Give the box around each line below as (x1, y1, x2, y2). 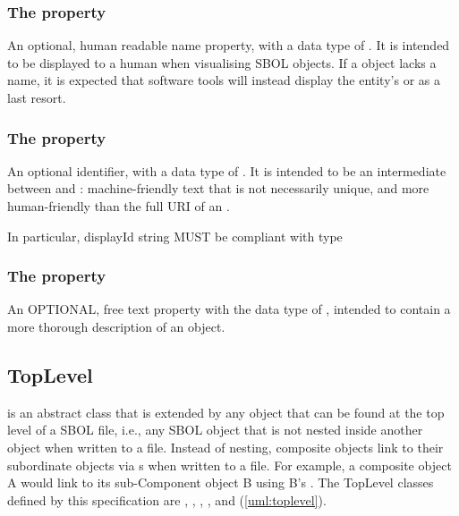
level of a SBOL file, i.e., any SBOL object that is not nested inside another (7, 420, 423, 439)
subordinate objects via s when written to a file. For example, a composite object (7, 455, 452, 474)
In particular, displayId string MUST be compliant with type (7, 226, 343, 245)
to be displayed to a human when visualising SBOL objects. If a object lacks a (7, 53, 437, 72)
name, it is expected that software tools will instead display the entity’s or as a (7, 71, 440, 89)
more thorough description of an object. (7, 317, 225, 335)
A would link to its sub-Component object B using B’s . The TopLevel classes (7, 473, 434, 492)
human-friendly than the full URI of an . (7, 197, 230, 215)
